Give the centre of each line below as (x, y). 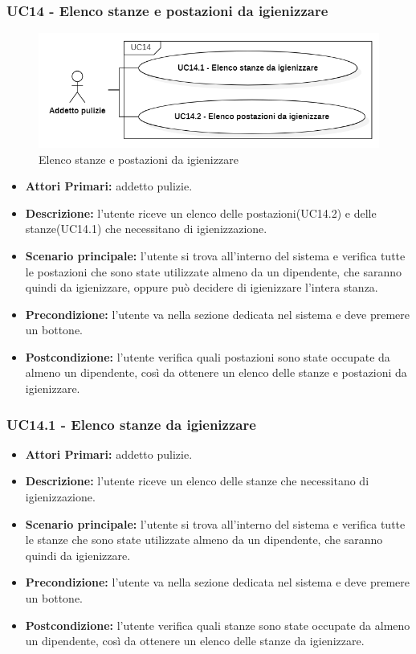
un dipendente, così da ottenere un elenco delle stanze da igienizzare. (195, 641)
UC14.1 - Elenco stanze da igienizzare (131, 424)
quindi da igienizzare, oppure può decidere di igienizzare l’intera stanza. (202, 287)
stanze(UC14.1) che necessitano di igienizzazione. (146, 229)
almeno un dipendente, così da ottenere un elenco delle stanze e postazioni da (216, 372)
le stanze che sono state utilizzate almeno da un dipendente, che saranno (204, 540)
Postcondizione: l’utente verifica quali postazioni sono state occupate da (208, 356)
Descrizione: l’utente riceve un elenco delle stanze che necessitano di (197, 481)
